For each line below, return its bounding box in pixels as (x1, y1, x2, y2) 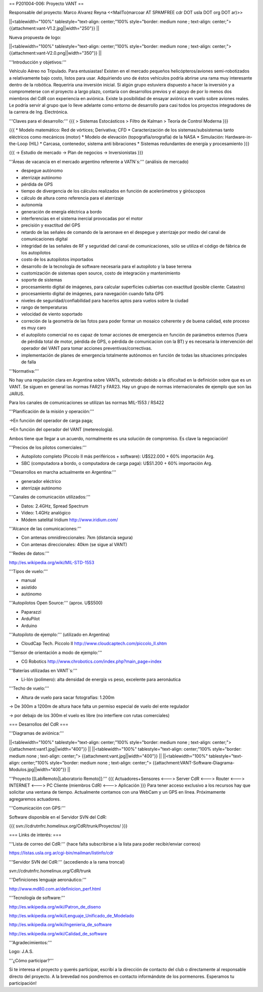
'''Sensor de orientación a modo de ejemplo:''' (9, 650, 102, 655)
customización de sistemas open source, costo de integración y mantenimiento (21, 270, 180, 276)
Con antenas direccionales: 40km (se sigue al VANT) (21, 541, 128, 547)
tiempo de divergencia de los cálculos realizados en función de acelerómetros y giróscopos (21, 188, 206, 194)
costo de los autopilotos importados (21, 256, 94, 262)
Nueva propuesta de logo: (9, 34, 61, 40)
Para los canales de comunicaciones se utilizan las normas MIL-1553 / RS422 (9, 400, 164, 405)
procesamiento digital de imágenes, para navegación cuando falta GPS (21, 291, 164, 296)
